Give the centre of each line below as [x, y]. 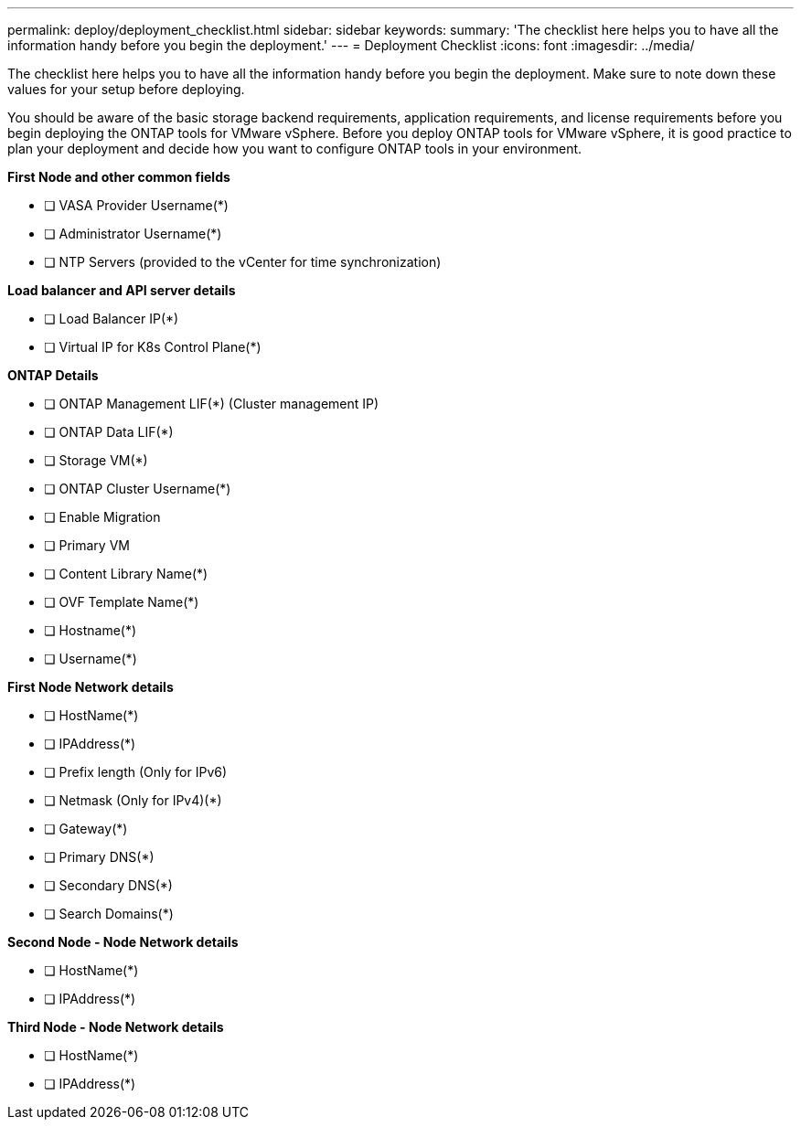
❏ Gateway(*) [86, 829]
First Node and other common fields [119, 177]
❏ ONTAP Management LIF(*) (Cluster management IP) [212, 404]
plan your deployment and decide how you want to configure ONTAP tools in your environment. [295, 149]
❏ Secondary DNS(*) [108, 885]
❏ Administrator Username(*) [133, 234]
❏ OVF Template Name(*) [122, 602]
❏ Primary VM [87, 545]
